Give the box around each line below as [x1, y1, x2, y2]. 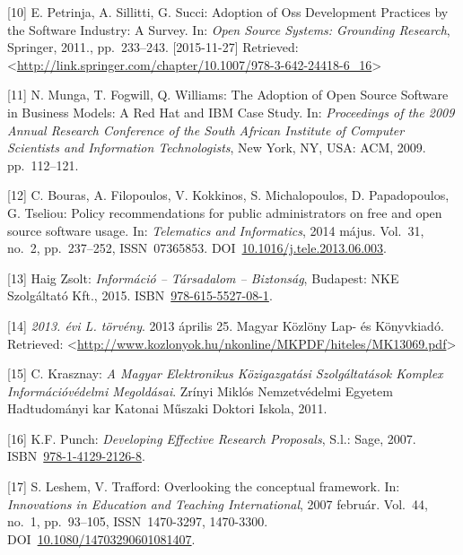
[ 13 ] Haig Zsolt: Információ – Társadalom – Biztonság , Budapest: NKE [7, 268, 399, 287]
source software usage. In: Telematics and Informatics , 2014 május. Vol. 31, [7, 221, 424, 239]
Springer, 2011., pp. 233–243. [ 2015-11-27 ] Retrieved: [7, 38, 299, 56]
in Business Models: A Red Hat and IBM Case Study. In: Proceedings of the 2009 [7, 102, 455, 121]
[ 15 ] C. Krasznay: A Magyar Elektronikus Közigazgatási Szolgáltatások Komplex [7, 364, 443, 383]
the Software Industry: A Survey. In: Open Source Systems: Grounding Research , [7, 20, 450, 39]
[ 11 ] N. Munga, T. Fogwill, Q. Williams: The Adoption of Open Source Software [7, 85, 449, 104]
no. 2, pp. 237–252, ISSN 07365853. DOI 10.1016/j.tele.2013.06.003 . [7, 238, 387, 257]
